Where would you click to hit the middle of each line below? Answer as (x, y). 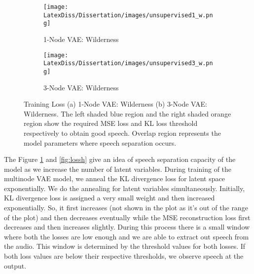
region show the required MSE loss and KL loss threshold (111, 123)
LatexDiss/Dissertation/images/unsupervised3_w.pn (128, 63)
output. (15, 265)
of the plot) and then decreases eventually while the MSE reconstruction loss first (127, 217)
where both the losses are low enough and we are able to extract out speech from (127, 236)
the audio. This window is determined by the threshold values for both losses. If (125, 246)
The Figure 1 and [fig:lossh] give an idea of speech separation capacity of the (120, 159)
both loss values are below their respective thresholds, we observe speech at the (124, 256)
